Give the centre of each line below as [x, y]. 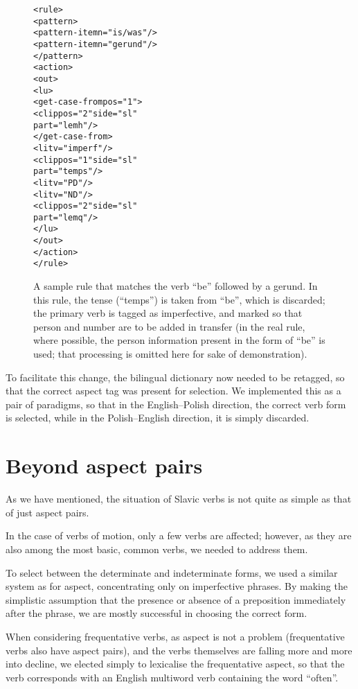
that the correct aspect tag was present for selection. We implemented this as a [173, 391]
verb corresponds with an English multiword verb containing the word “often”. [172, 677]
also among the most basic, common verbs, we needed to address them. [157, 549]
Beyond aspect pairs [104, 465]
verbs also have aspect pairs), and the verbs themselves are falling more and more [179, 650]
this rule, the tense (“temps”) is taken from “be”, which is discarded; [179, 299]
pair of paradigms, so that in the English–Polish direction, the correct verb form [176, 404]
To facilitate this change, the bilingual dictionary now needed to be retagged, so [175, 377]
